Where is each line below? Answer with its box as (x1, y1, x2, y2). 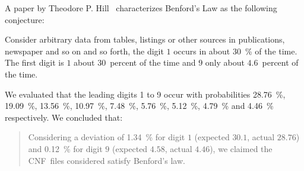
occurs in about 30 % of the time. (173, 44, 297, 57)
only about (205, 56, 245, 69)
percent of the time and (110, 56, 196, 69)
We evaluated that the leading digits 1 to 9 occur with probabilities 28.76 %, (5, 88, 286, 100)
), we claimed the (210, 142, 273, 154)
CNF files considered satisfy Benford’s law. (28, 154, 185, 166)
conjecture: (5, 13, 45, 25)
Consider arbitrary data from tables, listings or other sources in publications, (5, 33, 285, 46)
